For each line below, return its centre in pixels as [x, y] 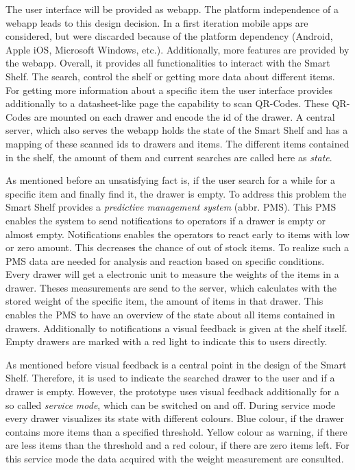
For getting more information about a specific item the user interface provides [169, 90]
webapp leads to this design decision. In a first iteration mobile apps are [157, 22]
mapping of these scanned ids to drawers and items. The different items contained [177, 143]
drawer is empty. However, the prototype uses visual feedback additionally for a [173, 391]
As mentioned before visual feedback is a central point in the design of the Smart [176, 364]
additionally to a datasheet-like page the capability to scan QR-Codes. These [167, 103]
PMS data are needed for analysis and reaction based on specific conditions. [165, 260]
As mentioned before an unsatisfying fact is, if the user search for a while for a [170, 180]
